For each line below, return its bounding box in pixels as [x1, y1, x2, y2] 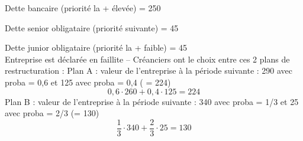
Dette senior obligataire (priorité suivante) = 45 [5, 21, 179, 34]
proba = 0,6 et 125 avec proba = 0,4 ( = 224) [5, 76, 171, 88]
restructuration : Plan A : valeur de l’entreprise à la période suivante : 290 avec [5, 64, 293, 77]
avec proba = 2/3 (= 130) [5, 107, 99, 119]
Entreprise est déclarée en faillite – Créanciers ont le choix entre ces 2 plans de [5, 53, 290, 65]
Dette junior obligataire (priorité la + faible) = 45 [5, 41, 187, 54]
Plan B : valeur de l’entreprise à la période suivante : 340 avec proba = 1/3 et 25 [5, 95, 299, 107]
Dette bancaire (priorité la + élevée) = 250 [5, 2, 161, 14]
